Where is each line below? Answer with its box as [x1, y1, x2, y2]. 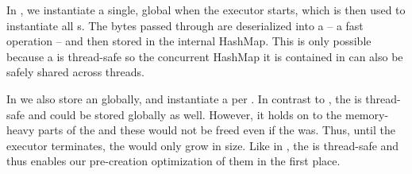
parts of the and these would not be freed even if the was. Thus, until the [38, 122, 395, 138]
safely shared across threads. [6, 64, 144, 80]
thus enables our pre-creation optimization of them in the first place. [6, 153, 341, 169]
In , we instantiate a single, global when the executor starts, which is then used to [6, 2, 406, 17]
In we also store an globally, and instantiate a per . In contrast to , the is [6, 90, 362, 106]
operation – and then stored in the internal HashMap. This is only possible [6, 33, 372, 49]
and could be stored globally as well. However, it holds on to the [28, 106, 342, 122]
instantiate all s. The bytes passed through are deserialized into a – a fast [6, 17, 364, 33]
